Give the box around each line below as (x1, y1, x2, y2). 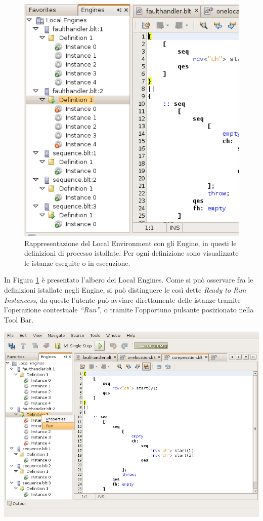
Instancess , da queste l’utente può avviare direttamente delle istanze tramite (4, 294, 241, 305)
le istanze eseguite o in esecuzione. (24, 257, 130, 268)
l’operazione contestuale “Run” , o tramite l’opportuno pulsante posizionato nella (4, 304, 254, 315)
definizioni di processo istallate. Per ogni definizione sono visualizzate (24, 248, 239, 258)
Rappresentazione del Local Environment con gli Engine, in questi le (24, 237, 237, 248)
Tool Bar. (4, 314, 34, 325)
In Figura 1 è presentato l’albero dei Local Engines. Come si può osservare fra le (4, 274, 253, 285)
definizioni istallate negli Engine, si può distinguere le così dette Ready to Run (4, 285, 246, 295)
